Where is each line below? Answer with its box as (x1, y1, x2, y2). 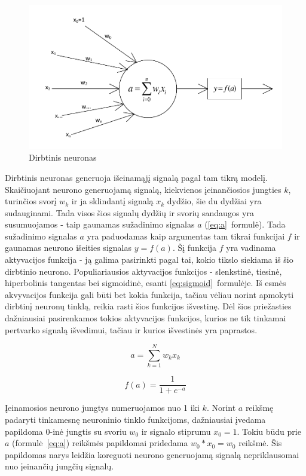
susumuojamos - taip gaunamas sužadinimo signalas (5, 218, 195, 231)
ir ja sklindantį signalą (71, 195, 154, 207)
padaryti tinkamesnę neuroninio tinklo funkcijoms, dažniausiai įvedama (5, 413, 266, 426)
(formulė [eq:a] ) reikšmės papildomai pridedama (12, 437, 188, 449)
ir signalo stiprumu (141, 425, 211, 437)
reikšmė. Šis (238, 437, 282, 449)
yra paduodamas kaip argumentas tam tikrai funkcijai (87, 229, 285, 242)
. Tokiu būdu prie (237, 425, 301, 437)
